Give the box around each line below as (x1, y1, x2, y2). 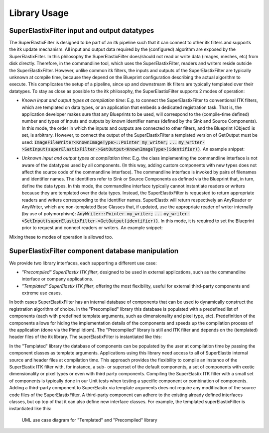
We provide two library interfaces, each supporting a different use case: (9, 260, 157, 266)
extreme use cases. (21, 290, 62, 296)
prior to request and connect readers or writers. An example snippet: (21, 225, 163, 231)
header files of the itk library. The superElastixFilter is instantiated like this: (9, 334, 162, 340)
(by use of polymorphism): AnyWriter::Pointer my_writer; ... (21, 211, 163, 217)
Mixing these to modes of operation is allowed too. (9, 234, 113, 240)
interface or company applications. (21, 276, 94, 282)
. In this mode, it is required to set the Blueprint (158, 218, 254, 224)
